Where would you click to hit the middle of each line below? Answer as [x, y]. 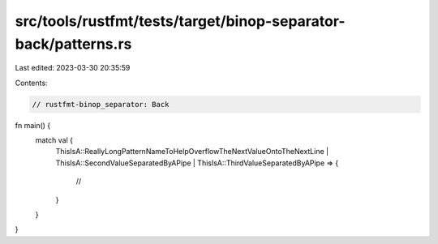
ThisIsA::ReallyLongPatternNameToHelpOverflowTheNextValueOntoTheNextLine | [192, 152]
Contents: [31, 83]
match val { [54, 140]
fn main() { [33, 125]
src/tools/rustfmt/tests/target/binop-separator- [180, 21]
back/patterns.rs [73, 44]
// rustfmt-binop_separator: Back [101, 104]
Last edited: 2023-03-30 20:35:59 [73, 68]
